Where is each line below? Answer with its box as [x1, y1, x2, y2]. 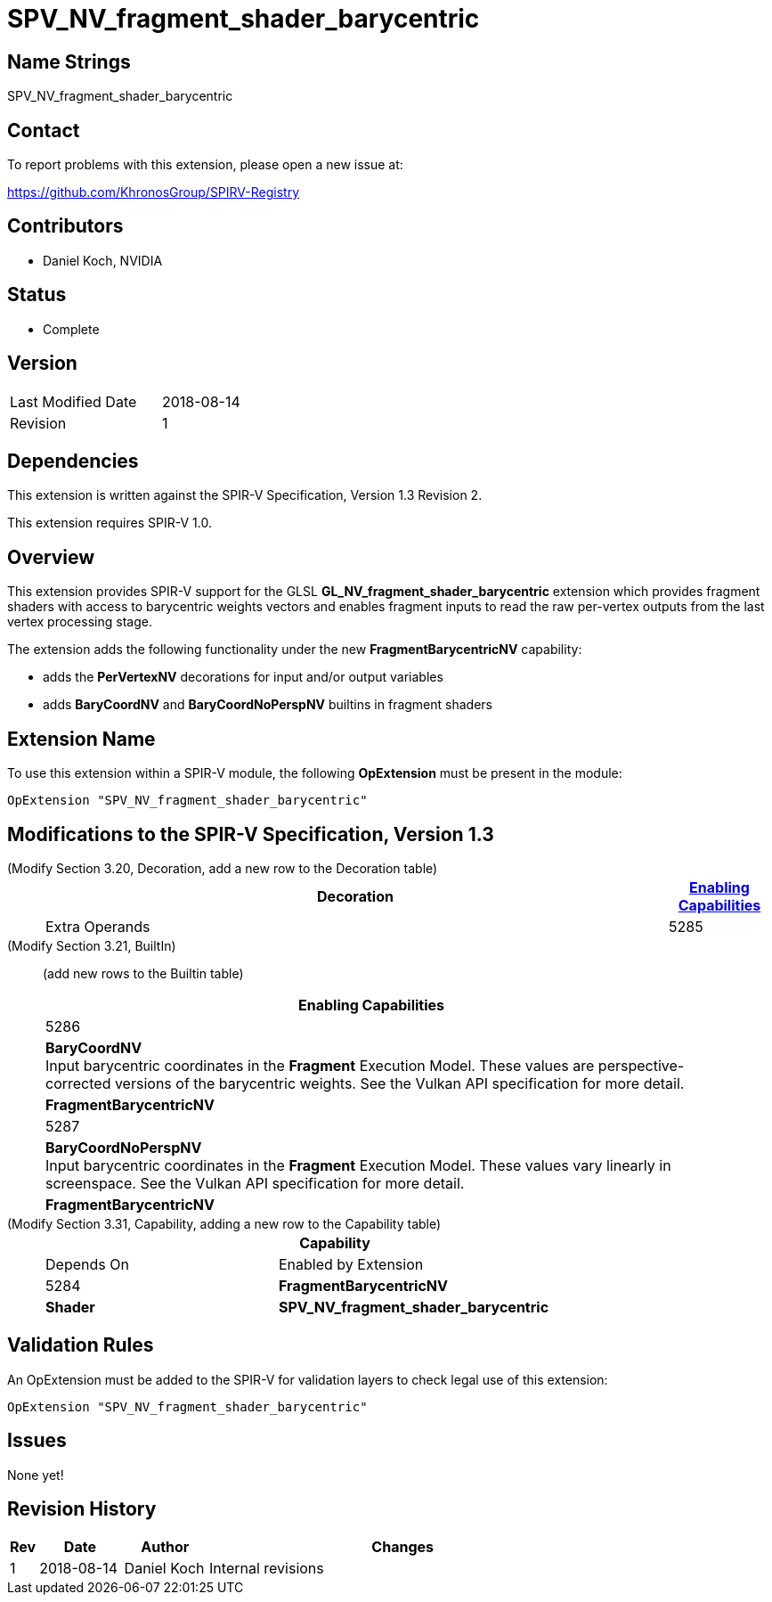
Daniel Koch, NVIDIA [43, 252, 163, 268]
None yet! [7, 1467, 64, 1483]
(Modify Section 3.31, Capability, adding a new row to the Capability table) [7, 1215, 442, 1231]
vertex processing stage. [7, 614, 152, 630]
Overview [7, 545, 95, 568]
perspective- [597, 1056, 685, 1075]
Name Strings [7, 50, 131, 73]
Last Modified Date [10, 392, 137, 411]
